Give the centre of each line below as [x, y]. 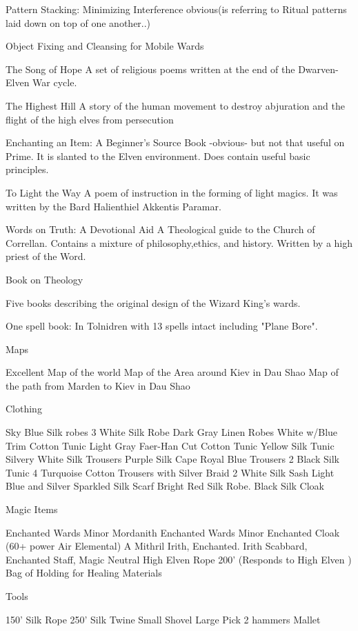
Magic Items [32, 509]
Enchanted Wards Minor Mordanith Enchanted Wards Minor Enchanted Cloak [173, 532]
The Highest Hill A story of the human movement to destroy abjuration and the [175, 105]
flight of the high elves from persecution [90, 119]
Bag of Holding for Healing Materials [84, 573]
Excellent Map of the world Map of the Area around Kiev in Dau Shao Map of [172, 372]
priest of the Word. [46, 256]
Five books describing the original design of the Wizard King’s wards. [153, 302]
